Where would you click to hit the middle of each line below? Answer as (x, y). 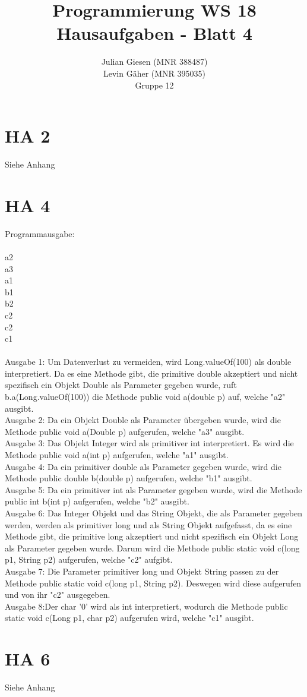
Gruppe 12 (154, 85)
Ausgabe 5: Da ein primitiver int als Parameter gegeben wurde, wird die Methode (153, 489)
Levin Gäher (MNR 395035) (154, 73)
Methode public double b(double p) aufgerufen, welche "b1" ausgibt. (129, 478)
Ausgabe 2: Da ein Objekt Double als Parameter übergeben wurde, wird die (143, 420)
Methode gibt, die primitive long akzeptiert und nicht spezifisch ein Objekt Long (152, 536)
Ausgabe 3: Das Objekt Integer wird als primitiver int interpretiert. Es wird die (149, 443)
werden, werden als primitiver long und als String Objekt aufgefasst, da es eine (148, 524)
